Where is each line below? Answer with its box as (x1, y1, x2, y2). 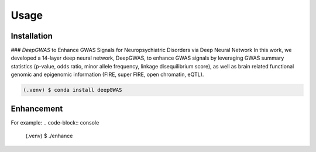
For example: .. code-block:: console (11, 119, 99, 126)
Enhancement (11, 103, 63, 113)
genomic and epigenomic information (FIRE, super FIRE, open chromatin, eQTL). (11, 71, 204, 78)
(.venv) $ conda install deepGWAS (23, 87, 122, 94)
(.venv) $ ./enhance (25, 132, 73, 140)
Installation (11, 31, 53, 41)
